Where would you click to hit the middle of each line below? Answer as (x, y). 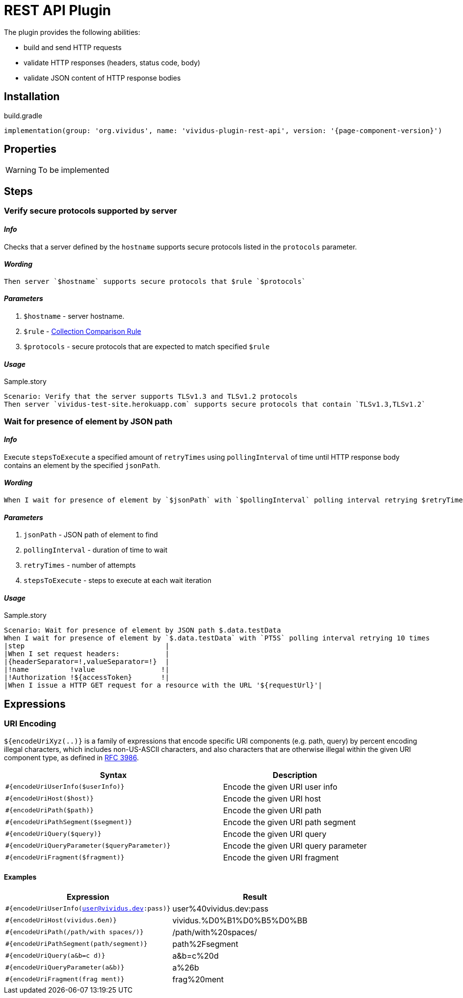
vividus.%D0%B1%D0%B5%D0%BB (240, 920)
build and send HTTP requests (73, 47)
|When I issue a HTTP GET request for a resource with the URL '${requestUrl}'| (163, 685)
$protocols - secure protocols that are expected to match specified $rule (147, 346)
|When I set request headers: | (87, 654)
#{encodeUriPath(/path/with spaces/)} (75, 932)
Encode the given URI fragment (281, 857)
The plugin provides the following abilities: (72, 32)
